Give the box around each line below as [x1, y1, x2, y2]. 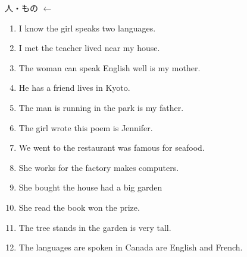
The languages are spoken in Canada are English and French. [18, 241, 243, 253]
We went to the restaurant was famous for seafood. [18, 141, 205, 154]
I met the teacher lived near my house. [18, 42, 160, 54]
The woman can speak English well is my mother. [18, 61, 201, 74]
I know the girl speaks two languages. [18, 21, 156, 34]
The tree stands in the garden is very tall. [18, 221, 171, 233]
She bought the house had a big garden [18, 181, 162, 193]
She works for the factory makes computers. [18, 161, 179, 173]
